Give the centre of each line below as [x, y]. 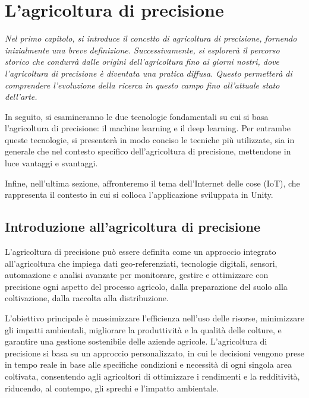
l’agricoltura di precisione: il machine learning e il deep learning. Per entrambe [148, 128]
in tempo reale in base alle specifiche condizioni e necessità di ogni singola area [149, 364]
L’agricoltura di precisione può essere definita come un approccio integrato [141, 252]
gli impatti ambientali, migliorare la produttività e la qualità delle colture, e [143, 329]
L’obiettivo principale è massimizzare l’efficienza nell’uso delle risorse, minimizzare [154, 318]
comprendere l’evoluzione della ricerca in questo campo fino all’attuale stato [142, 85]
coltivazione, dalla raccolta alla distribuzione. [87, 298]
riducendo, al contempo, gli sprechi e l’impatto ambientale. [112, 388]
